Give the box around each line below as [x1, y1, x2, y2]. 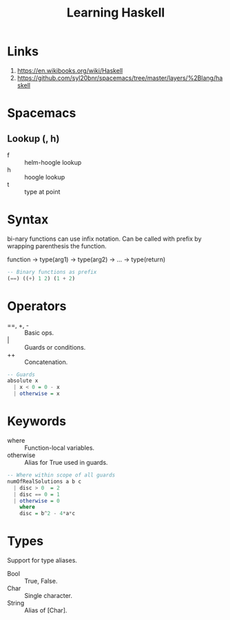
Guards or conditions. [24, 343, 86, 351]
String [7, 599, 25, 608]
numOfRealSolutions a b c [7, 478, 81, 485]
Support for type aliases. [7, 557, 78, 565]
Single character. [24, 592, 73, 600]
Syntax [7, 212, 49, 228]
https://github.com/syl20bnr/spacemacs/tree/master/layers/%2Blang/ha [17, 74, 223, 82]
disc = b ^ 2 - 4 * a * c [19, 510, 76, 517]
